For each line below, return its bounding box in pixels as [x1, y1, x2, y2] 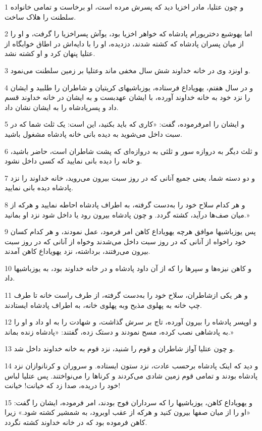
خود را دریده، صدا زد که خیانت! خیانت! [5, 380, 121, 391]
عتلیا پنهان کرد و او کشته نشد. [5, 48, 95, 59]
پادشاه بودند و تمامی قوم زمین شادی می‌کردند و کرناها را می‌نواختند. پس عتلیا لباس [5, 370, 258, 381]
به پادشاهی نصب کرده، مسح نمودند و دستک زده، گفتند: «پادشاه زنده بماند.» [5, 326, 234, 337]
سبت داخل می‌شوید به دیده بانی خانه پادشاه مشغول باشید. [5, 128, 182, 139]
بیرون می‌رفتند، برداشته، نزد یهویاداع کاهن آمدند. [5, 246, 150, 256]
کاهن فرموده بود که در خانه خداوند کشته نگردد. [5, 417, 147, 427]
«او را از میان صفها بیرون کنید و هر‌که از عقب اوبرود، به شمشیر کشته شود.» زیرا [5, 407, 250, 417]
